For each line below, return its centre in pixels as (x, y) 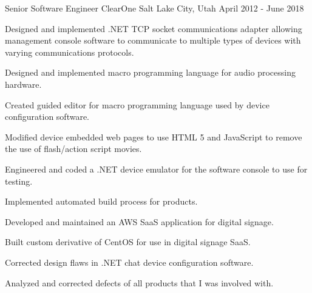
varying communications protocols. (70, 52)
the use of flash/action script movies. (73, 149)
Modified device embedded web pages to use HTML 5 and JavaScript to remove (154, 137)
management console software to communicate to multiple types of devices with (153, 40)
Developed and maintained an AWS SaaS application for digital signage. (139, 221)
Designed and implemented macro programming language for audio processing (150, 72)
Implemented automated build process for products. (101, 201)
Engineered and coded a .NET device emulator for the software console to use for (156, 169)
